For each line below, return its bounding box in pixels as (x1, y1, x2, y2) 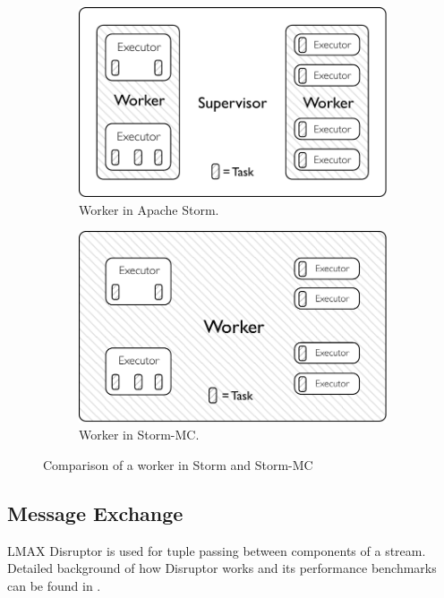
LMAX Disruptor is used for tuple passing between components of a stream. (7, 541, 426, 560)
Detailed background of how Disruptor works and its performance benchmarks (7, 559, 437, 577)
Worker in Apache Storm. (79, 200, 219, 218)
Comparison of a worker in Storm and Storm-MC (43, 455, 313, 474)
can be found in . (7, 576, 101, 594)
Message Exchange (7, 499, 184, 526)
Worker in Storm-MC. (79, 425, 200, 444)
